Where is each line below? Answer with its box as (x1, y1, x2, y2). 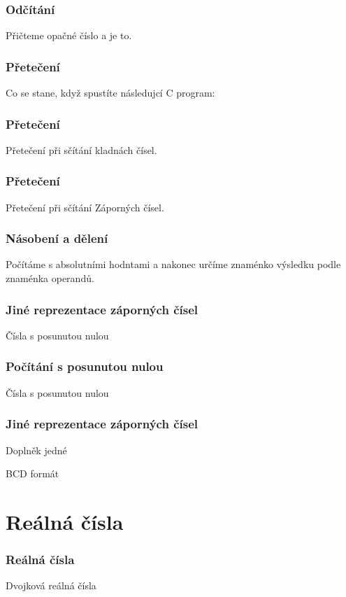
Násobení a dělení (6, 230, 108, 247)
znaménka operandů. (6, 271, 94, 286)
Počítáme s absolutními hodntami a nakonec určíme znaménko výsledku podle (6, 257, 341, 272)
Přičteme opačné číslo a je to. (6, 28, 132, 43)
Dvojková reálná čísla (6, 578, 96, 593)
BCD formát (6, 466, 59, 481)
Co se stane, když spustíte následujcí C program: (6, 85, 215, 100)
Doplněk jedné (6, 442, 67, 457)
